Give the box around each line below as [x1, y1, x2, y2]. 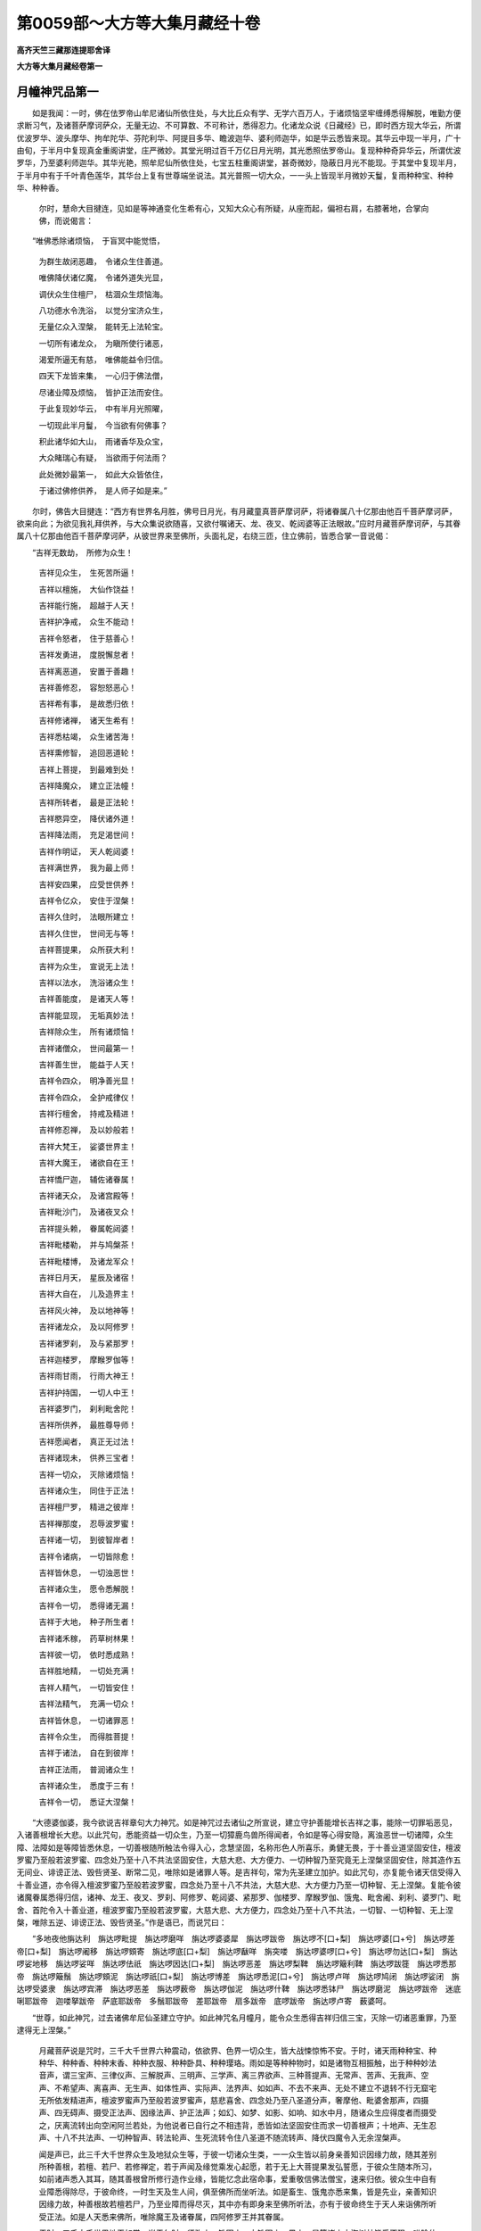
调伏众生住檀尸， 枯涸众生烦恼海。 [38, 288, 168, 299]
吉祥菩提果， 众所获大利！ [38, 944, 137, 955]
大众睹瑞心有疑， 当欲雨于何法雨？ [38, 452, 168, 463]
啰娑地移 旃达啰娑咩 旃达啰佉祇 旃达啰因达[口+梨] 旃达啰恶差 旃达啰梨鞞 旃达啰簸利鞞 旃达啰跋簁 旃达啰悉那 [16, 1959, 457, 1970]
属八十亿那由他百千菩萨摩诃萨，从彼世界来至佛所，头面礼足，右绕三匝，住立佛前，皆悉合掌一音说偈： [16, 531, 391, 542]
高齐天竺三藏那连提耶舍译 [16, 45, 110, 55]
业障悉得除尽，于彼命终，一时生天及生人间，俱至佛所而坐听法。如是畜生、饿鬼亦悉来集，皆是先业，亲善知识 [38, 2186, 436, 2197]
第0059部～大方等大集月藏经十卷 [16, 13, 261, 33]
